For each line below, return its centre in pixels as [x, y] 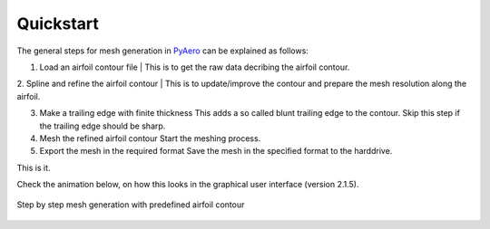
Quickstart [58, 24]
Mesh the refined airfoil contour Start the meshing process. [150, 138]
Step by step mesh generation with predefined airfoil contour [131, 205]
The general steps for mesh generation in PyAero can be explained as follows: [162, 51]
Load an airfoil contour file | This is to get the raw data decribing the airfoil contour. [195, 67]
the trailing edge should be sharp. [103, 126]
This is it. [34, 167]
